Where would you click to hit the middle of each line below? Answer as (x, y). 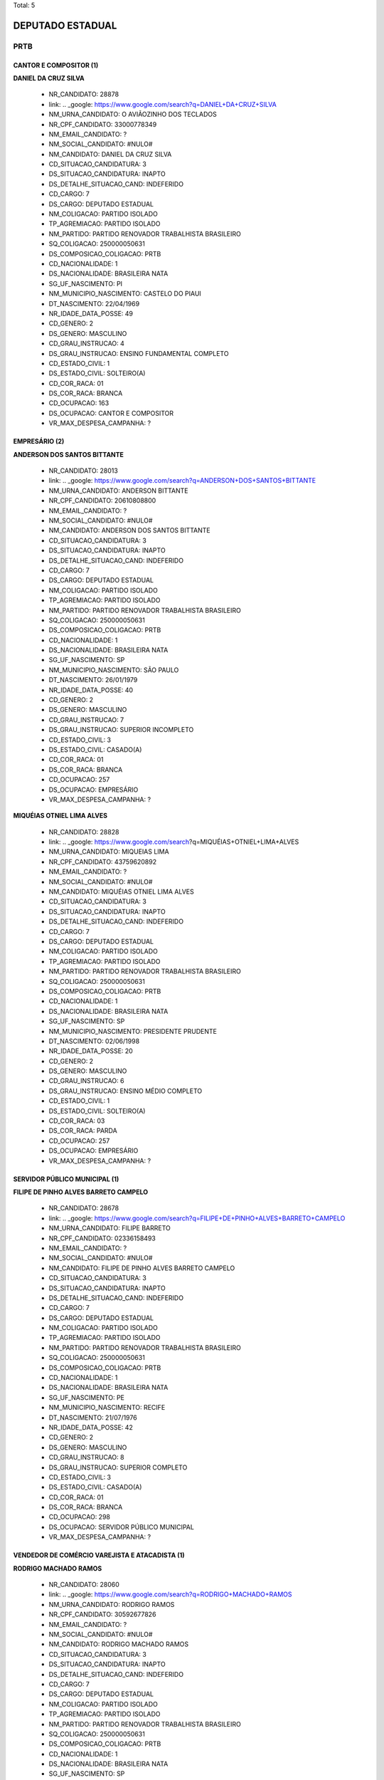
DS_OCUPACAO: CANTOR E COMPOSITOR (111, 413)
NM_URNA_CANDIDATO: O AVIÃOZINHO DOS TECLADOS (133, 115)
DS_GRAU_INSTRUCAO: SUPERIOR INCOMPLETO (121, 730)
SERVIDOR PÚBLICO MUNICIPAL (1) (66, 1179)
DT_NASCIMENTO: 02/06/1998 (94, 1041)
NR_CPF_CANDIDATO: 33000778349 (103, 124)
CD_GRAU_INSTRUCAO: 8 (86, 1457)
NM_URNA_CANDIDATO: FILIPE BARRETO (110, 1228)
